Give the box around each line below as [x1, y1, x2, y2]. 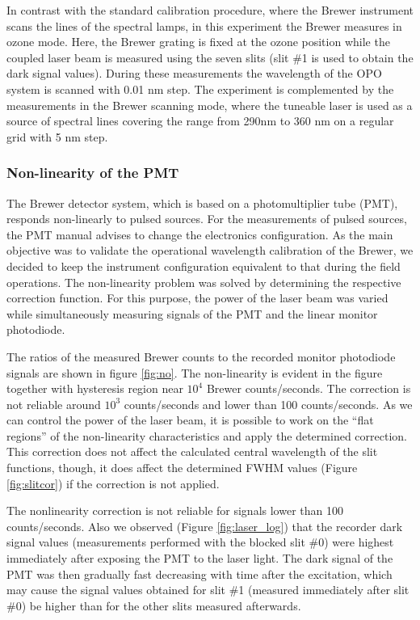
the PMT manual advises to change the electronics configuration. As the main [6, 226, 393, 243]
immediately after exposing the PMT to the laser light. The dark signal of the [6, 550, 393, 567]
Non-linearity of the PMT [6, 162, 179, 183]
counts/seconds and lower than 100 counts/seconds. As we [124, 395, 413, 412]
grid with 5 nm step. [6, 128, 108, 145]
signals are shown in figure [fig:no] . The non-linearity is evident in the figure [6, 364, 383, 381]
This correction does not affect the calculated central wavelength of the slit [6, 443, 378, 460]
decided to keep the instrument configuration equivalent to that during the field [6, 257, 401, 274]
